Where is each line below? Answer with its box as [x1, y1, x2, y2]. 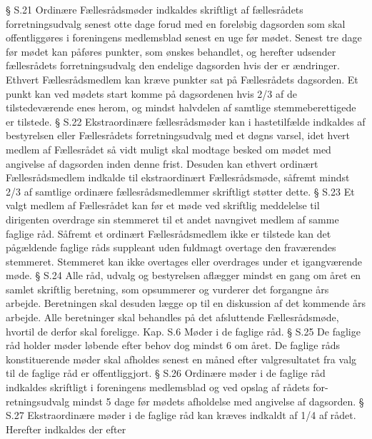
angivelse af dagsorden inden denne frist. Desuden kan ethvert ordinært [6, 156, 318, 171]
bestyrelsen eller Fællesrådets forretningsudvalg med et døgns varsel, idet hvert [6, 128, 351, 143]
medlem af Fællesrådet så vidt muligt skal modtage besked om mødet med [6, 141, 331, 156]
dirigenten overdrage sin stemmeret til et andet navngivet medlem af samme [6, 211, 339, 226]
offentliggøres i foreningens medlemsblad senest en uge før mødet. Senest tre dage [6, 30, 362, 45]
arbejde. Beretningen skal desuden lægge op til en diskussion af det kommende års [6, 296, 366, 311]
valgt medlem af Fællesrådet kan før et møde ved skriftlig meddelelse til [6, 198, 320, 213]
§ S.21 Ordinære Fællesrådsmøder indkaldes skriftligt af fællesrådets [6, 2, 303, 16]
